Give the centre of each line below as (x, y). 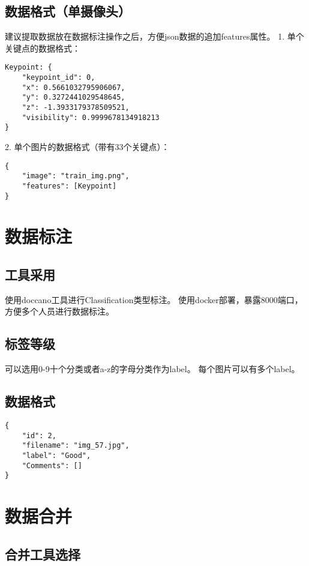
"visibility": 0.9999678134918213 (91, 117)
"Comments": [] (52, 465)
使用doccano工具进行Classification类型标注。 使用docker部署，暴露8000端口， (154, 299)
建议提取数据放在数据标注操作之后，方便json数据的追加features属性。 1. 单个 (154, 36)
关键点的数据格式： (43, 48)
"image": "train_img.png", (76, 176)
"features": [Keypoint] (69, 186)
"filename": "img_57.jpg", (76, 446)
